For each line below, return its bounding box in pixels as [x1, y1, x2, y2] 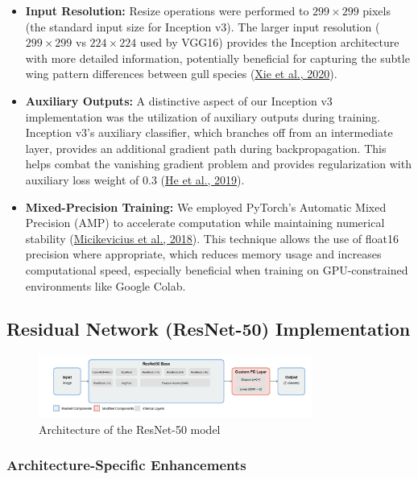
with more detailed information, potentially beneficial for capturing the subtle [25, 49, 410, 66]
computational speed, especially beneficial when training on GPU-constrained [25, 261, 408, 278]
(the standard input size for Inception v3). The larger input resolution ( [25, 18, 380, 35]
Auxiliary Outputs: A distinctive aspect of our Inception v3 [25, 92, 333, 109]
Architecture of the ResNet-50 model [39, 420, 221, 437]
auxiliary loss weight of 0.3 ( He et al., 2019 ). [25, 171, 245, 188]
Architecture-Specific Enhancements [6, 455, 246, 475]
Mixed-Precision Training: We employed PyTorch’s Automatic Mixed [25, 198, 387, 215]
